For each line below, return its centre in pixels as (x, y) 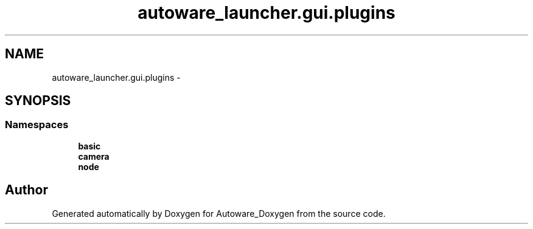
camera (94, 156)
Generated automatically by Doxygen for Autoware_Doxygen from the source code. (219, 213)
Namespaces (37, 125)
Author (26, 190)
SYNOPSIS (38, 101)
